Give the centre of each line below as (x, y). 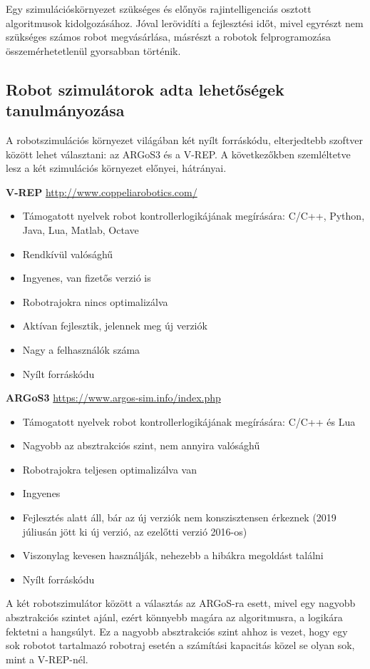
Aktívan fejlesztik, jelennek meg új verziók (115, 326)
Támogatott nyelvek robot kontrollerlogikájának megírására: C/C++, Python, (194, 216)
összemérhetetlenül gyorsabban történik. (93, 50)
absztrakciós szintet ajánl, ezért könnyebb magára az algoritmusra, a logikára (174, 617)
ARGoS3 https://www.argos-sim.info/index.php (113, 398)
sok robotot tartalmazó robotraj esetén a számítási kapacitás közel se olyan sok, (180, 645)
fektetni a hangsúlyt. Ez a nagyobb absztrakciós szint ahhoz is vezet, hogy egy (177, 631)
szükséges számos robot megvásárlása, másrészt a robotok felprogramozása (168, 37)
